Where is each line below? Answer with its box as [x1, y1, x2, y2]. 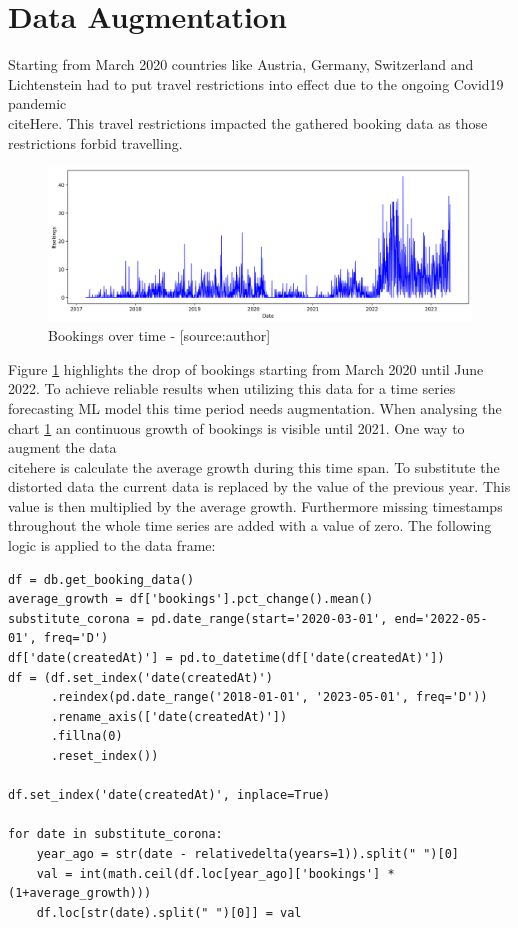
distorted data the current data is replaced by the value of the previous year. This [8, 476, 511, 497]
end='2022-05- [394, 611, 488, 626]
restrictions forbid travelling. [8, 132, 183, 153]
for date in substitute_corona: [8, 827, 223, 842]
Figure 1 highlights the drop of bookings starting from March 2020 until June [8, 358, 484, 379]
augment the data [8, 437, 117, 458]
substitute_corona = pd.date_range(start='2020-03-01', [8, 611, 388, 626]
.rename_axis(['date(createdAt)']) [50, 709, 288, 724]
